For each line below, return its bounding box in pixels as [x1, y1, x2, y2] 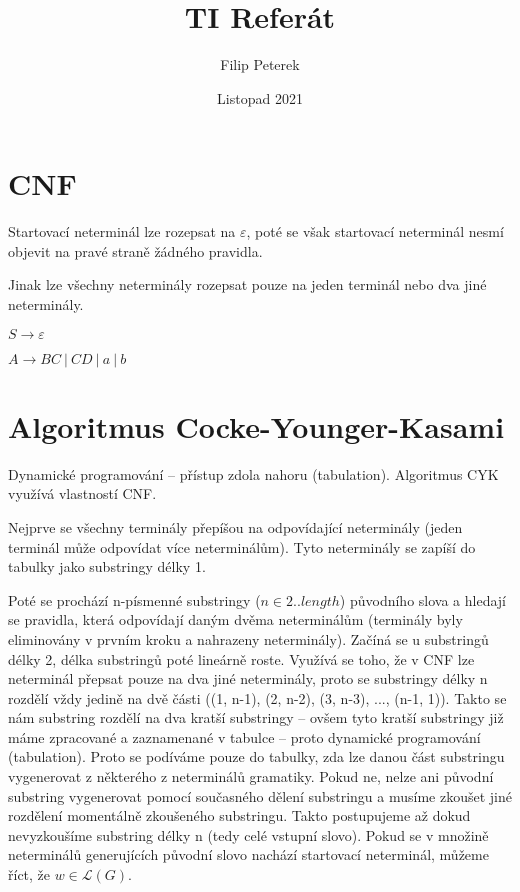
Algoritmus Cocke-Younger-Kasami [8, 405, 505, 446]
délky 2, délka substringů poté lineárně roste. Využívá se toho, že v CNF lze [8, 648, 475, 669]
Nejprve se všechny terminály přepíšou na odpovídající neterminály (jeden [8, 516, 463, 537]
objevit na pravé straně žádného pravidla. [8, 240, 263, 261]
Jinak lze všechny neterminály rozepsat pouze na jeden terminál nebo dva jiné [8, 274, 487, 295]
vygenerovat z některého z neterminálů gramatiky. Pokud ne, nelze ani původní [8, 766, 494, 787]
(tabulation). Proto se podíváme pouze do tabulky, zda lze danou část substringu [8, 746, 505, 767]
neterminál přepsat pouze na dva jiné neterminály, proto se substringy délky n [8, 668, 488, 689]
